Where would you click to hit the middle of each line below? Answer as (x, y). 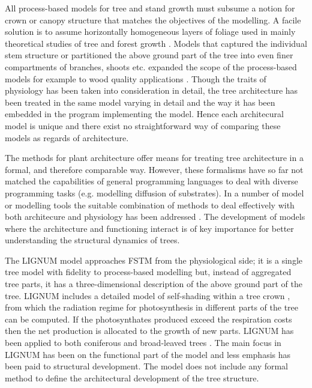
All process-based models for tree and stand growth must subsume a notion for (150, 8)
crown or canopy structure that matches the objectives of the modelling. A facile (153, 20)
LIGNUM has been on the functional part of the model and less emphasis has (148, 354)
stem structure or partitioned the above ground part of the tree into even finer (149, 55)
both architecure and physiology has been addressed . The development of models (155, 217)
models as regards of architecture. (67, 137)
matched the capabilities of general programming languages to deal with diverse (151, 181)
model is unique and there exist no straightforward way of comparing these (143, 125)
